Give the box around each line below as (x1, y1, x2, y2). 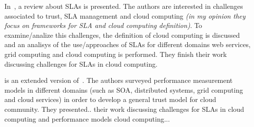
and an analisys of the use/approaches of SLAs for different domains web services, (4, 39, 251, 50)
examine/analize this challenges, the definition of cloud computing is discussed (4, 29, 240, 40)
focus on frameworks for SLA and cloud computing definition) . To (4, 20, 203, 30)
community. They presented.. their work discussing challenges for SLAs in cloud (4, 103, 244, 114)
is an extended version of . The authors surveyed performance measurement (4, 75, 233, 85)
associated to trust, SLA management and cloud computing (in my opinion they (4, 10, 246, 21)
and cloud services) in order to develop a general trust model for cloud (4, 94, 216, 104)
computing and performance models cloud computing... (4, 113, 170, 124)
